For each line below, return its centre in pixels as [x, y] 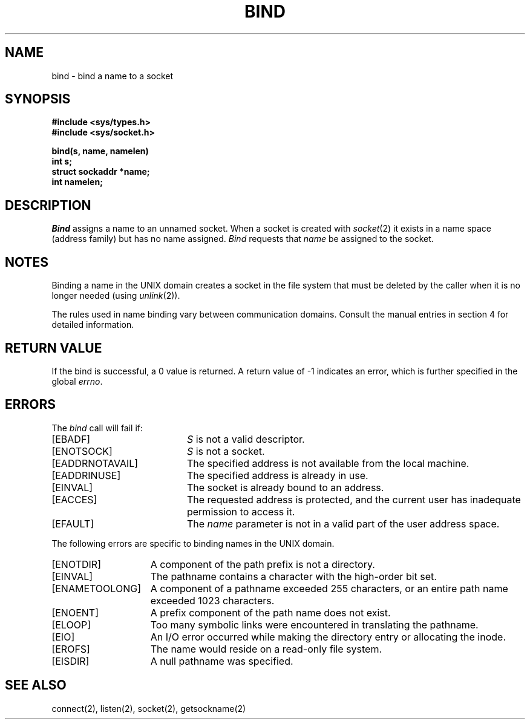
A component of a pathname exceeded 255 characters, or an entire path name [329, 588]
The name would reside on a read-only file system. [266, 649]
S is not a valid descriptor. [246, 439]
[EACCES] [74, 499]
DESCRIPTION [48, 205]
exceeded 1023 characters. [212, 600]
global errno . [77, 381]
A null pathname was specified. [222, 661]
